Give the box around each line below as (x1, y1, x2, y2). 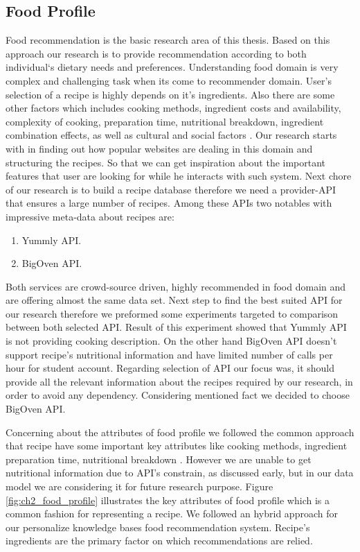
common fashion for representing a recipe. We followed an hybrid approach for (6, 506, 338, 521)
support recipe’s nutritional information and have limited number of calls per (6, 347, 333, 361)
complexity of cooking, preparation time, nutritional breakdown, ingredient (6, 114, 324, 128)
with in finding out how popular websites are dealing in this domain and (6, 141, 313, 155)
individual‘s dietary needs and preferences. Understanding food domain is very (6, 60, 339, 74)
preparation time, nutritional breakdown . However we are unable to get (6, 451, 312, 466)
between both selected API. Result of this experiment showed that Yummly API (6, 320, 347, 334)
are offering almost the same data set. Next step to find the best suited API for (6, 293, 343, 307)
